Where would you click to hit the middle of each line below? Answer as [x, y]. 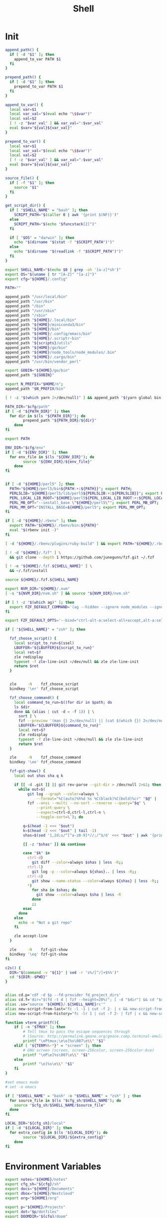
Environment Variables [53, 1166]
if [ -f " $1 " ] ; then [32, 183]
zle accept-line [31, 936]
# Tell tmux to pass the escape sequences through [77, 1032]
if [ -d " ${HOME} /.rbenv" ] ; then [41, 521]
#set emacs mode [22, 1082]
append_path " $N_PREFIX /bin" [35, 389]
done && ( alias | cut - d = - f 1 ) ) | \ [54, 712]
